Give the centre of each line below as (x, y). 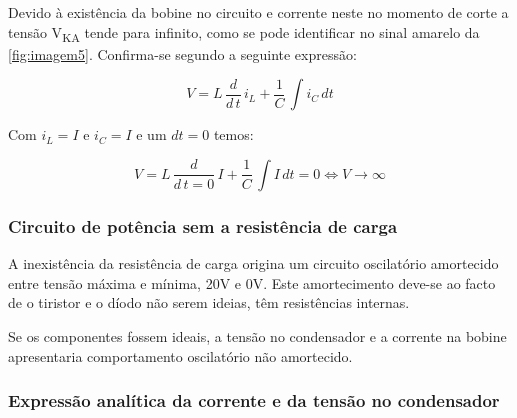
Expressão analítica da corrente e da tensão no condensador (254, 400)
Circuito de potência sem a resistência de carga (203, 225)
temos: (233, 134)
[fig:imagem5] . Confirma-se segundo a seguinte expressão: (182, 53)
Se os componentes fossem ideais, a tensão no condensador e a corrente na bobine (257, 335)
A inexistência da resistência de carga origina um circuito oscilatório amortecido (253, 263)
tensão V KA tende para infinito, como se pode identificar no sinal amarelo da (244, 33)
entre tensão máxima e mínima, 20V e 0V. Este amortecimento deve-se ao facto (252, 282)
